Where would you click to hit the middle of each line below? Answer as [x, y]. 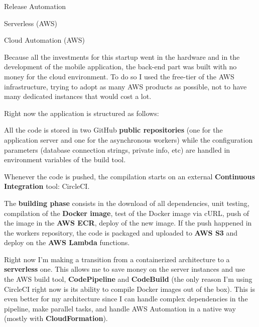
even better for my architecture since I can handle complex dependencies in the [126, 299]
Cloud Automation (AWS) [45, 40]
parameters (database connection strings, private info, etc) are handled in [117, 149]
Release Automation [35, 6]
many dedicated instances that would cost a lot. [78, 96]
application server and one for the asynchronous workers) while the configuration [128, 139]
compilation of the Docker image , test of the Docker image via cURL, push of [127, 213]
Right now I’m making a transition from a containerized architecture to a [117, 259]
